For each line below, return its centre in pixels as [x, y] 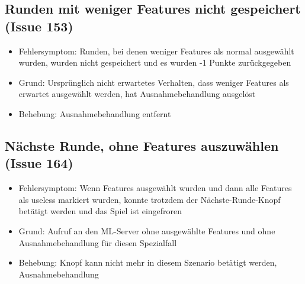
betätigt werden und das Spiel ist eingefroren [100, 211]
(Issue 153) [39, 26]
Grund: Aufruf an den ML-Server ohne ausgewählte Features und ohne [147, 230]
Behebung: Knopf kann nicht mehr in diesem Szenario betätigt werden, [148, 262]
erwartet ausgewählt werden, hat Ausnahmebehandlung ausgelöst [137, 94]
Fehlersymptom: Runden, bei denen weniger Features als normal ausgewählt [156, 51]
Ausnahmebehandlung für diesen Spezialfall [98, 242]
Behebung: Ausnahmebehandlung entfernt [95, 113]
